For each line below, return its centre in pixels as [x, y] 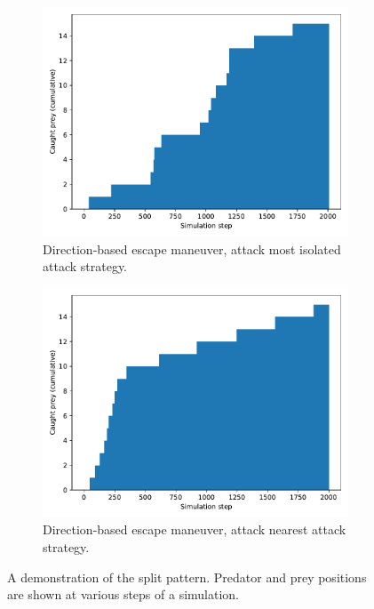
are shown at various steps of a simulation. [123, 594]
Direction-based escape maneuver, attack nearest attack [195, 529]
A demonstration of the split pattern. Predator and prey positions [187, 577]
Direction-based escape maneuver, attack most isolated [192, 248]
